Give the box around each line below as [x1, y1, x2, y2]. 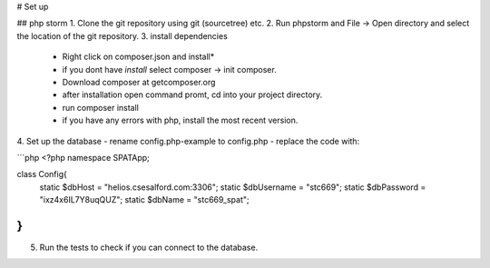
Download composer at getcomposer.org [62, 76, 216, 87]
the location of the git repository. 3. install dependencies [16, 30, 229, 41]
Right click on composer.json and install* [62, 51, 215, 63]
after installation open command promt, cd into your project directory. [62, 89, 323, 100]
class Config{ [16, 169, 67, 180]
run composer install [62, 102, 140, 113]
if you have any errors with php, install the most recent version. [62, 114, 299, 126]
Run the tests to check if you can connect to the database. [39, 242, 259, 253]
